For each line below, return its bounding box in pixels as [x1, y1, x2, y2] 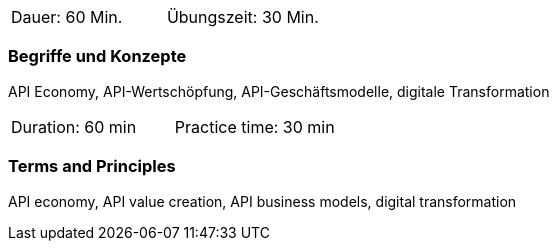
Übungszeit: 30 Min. [166, 7, 319, 27]
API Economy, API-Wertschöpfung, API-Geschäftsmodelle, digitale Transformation [8, 82, 550, 100]
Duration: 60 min [11, 116, 137, 137]
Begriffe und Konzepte [8, 46, 187, 67]
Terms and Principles [8, 156, 176, 177]
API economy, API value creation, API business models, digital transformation [8, 192, 517, 210]
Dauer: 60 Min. [11, 7, 123, 27]
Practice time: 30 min [174, 116, 335, 137]
